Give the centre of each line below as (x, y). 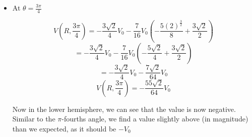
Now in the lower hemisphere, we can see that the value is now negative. (124, 109)
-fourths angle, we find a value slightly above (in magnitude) (155, 119)
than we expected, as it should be (64, 128)
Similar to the (34, 119)
